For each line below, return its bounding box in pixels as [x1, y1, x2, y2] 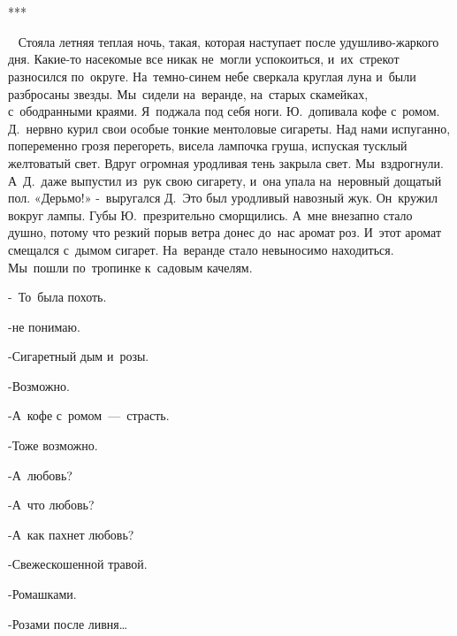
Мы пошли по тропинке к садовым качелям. [8, 257, 253, 276]
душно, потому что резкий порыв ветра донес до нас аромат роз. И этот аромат [8, 223, 442, 241]
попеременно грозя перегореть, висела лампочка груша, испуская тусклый [8, 136, 407, 155]
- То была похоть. [8, 287, 107, 306]
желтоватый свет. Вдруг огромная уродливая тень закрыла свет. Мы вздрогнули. [8, 153, 444, 172]
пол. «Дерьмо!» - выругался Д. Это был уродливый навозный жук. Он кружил [8, 188, 438, 207]
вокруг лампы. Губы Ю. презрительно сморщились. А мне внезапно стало [8, 205, 413, 224]
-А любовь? [8, 465, 72, 484]
